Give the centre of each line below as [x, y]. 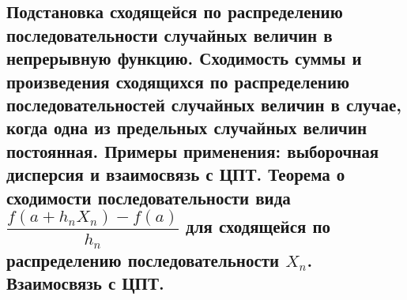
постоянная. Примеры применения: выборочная [193, 150]
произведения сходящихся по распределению [178, 81]
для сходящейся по [258, 226]
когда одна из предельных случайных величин [187, 127]
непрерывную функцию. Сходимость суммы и [184, 58]
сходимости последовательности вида [149, 197]
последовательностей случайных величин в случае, [204, 104]
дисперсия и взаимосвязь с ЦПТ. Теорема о [176, 174]
